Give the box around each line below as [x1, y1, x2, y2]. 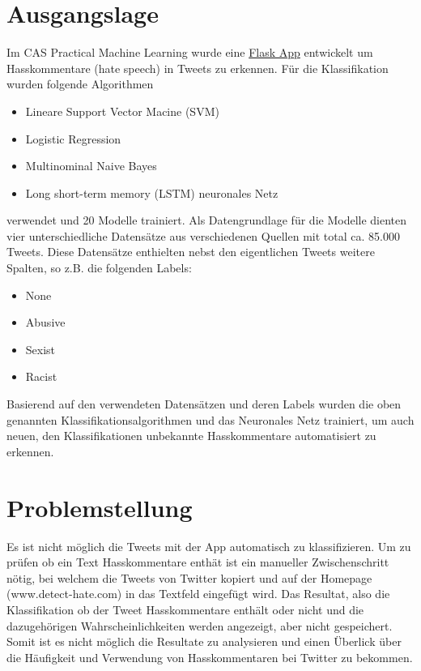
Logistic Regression [25, 130, 121, 147]
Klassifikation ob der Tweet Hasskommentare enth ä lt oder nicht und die [6, 600, 364, 618]
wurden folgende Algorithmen [6, 75, 154, 92]
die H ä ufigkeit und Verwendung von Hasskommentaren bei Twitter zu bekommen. [6, 648, 413, 665]
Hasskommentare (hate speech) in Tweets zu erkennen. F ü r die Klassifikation [6, 59, 389, 76]
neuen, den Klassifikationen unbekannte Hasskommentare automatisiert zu [6, 427, 376, 444]
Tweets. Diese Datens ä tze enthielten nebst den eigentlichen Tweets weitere [6, 243, 375, 260]
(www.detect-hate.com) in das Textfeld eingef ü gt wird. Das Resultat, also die [6, 585, 390, 602]
